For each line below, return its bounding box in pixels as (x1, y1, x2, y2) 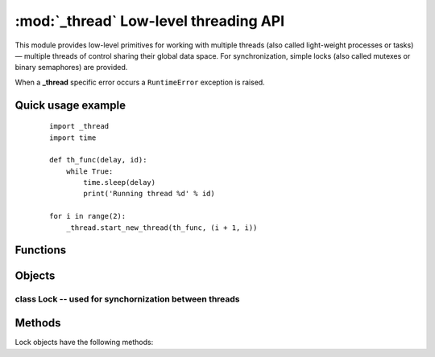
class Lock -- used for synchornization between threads (14, 293, 241, 305)
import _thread (49, 121, 110, 131)
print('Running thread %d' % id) (83, 189, 215, 199)
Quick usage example (14, 98, 126, 112)
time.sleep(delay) (83, 178, 156, 187)
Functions (14, 244, 67, 257)
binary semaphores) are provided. (14, 63, 128, 72)
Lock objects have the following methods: (14, 338, 154, 347)
